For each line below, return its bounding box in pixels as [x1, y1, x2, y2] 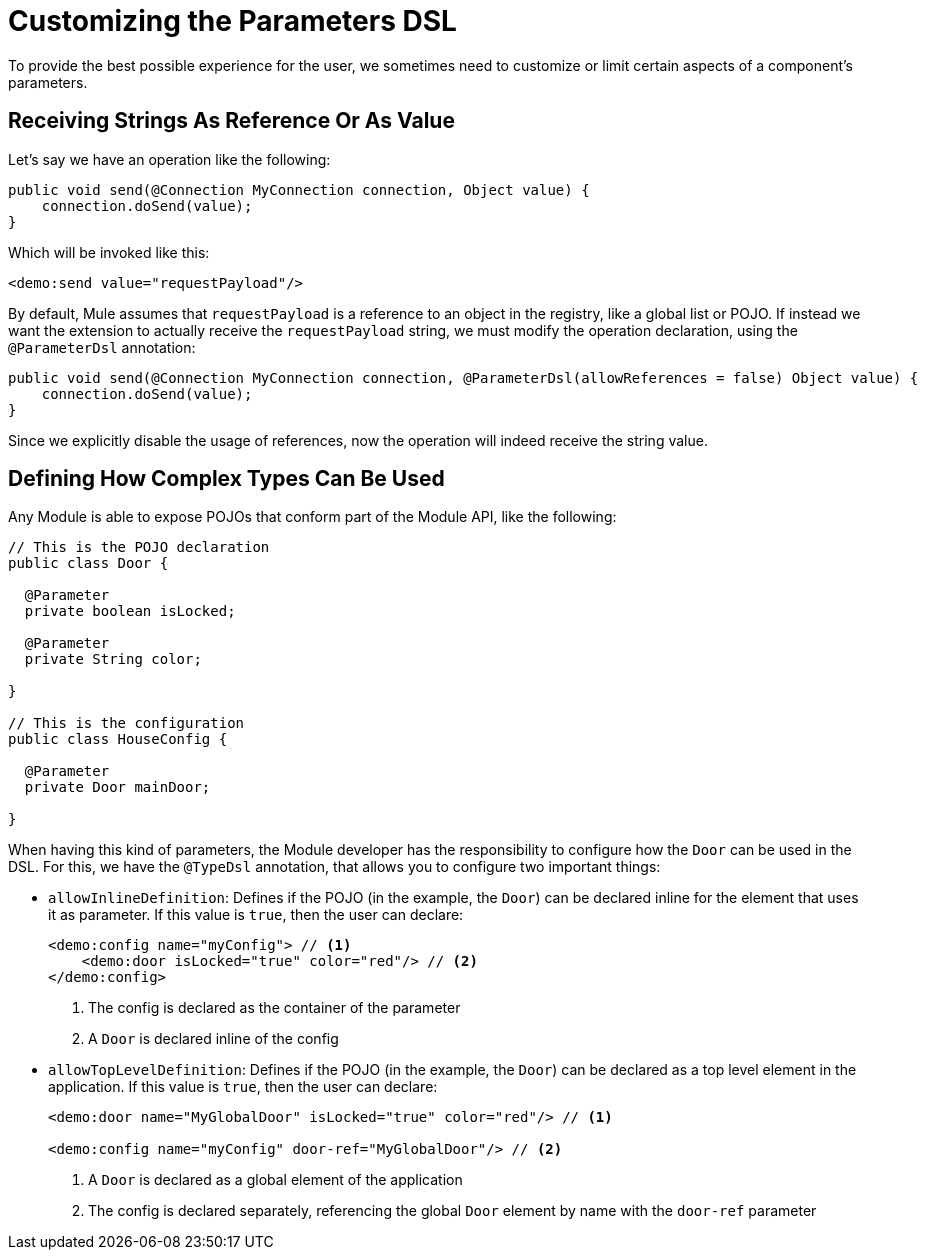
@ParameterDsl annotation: [8, 338, 196, 356]
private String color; [24, 651, 202, 668]
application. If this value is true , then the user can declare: [48, 1078, 438, 1096]
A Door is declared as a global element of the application [88, 1171, 463, 1189]
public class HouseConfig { [8, 731, 228, 748]
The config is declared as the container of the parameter [88, 999, 461, 1017]
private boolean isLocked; [24, 603, 236, 620]
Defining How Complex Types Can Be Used [8, 466, 445, 492]
